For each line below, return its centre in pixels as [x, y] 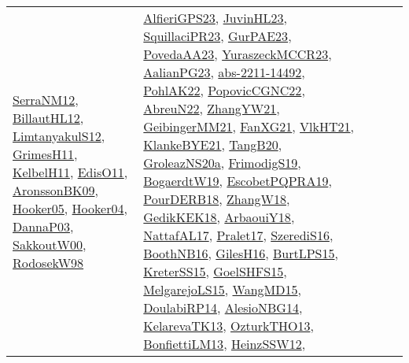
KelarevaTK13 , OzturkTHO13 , [228, 326]
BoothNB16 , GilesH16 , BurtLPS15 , [241, 253]
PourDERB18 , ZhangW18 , [217, 199]
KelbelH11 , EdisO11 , [70, 172]
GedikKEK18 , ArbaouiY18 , [219, 217]
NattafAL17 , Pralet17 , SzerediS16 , [238, 235]
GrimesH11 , [45, 154]
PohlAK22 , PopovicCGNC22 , [224, 90]
